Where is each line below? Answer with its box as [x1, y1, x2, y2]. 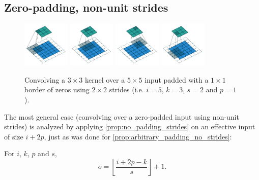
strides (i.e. [109, 84, 144, 95]
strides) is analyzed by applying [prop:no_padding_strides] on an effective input [4, 121, 255, 132]
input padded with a [145, 74, 209, 85]
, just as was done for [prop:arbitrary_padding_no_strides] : [44, 131, 232, 141]
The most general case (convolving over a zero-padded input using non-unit [4, 111, 239, 122]
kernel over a [85, 74, 125, 85]
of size [4, 131, 23, 141]
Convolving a [24, 74, 66, 85]
